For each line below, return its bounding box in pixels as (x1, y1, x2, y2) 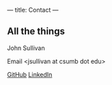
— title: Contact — (7, 6, 59, 14)
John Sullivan (7, 44, 46, 52)
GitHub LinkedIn (7, 70, 53, 78)
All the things (7, 25, 65, 37)
